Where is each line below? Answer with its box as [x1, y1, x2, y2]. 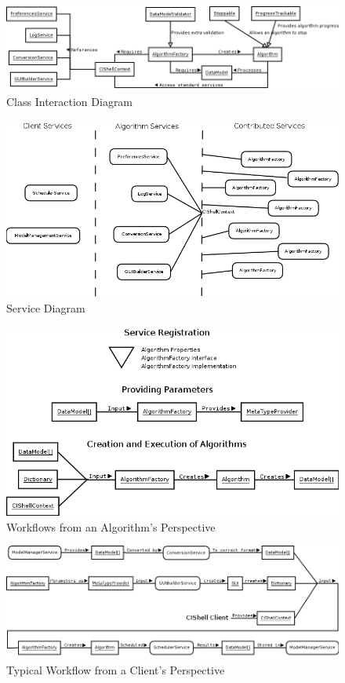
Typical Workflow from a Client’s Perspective [6, 662, 225, 678]
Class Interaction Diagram [6, 93, 133, 110]
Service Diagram [6, 300, 85, 316]
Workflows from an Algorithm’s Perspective [6, 518, 216, 535]
